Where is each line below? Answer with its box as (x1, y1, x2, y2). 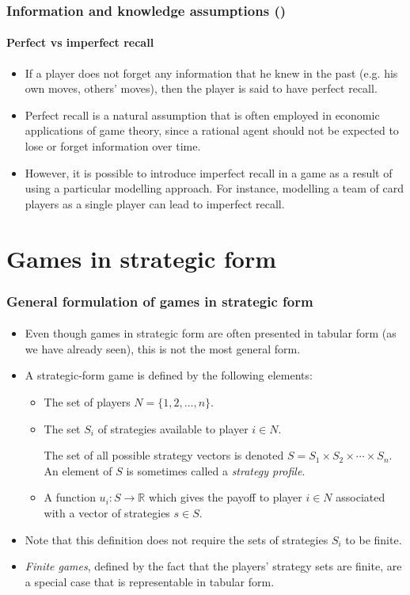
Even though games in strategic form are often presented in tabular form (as (25, 325, 397, 341)
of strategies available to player (97, 420, 249, 437)
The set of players (44, 393, 131, 410)
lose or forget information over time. (25, 138, 201, 154)
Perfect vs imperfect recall (6, 34, 154, 51)
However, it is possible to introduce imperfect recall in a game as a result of (25, 164, 393, 181)
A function (44, 489, 96, 505)
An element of (44, 462, 112, 479)
